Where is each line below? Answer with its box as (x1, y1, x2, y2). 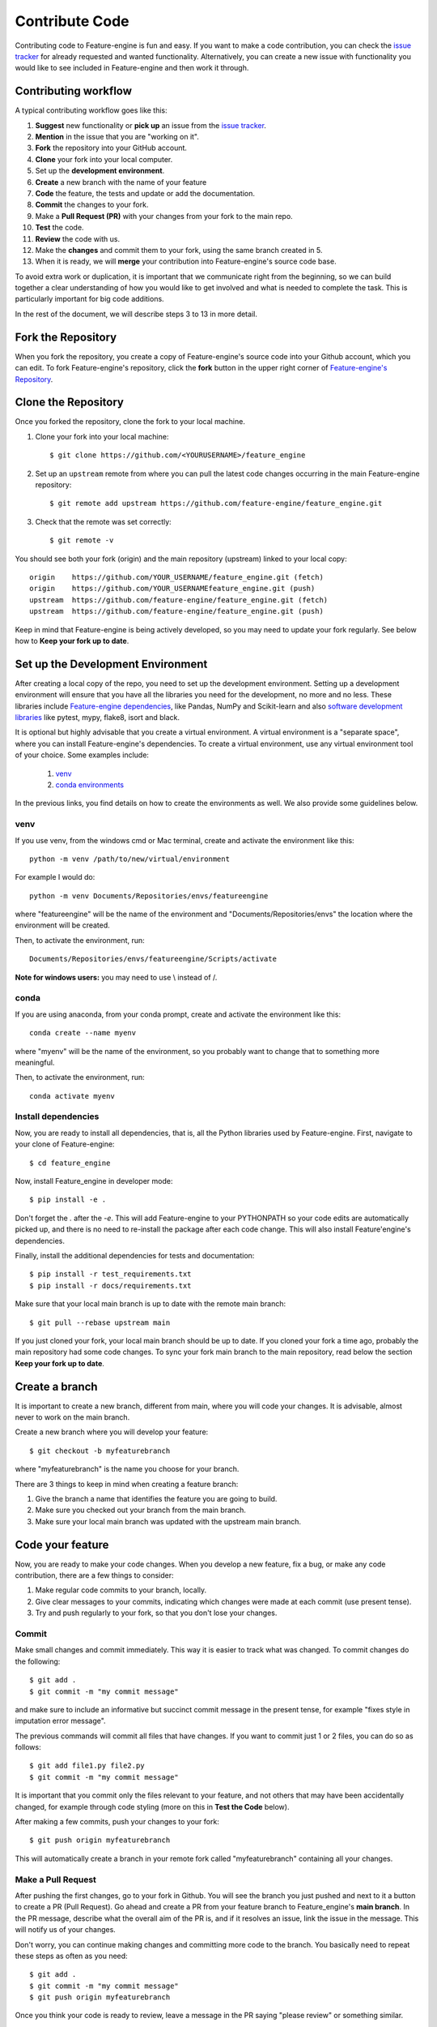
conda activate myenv (29, 1091, 115, 1100)
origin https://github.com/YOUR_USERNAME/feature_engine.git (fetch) (29, 572, 324, 581)
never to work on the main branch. (15, 1412, 130, 1422)
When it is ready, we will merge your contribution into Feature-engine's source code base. (35, 256, 337, 267)
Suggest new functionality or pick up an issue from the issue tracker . (35, 120, 267, 130)
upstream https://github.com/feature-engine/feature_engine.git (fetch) (29, 595, 329, 604)
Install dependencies (15, 1111, 100, 1122)
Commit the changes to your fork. (35, 199, 149, 210)
